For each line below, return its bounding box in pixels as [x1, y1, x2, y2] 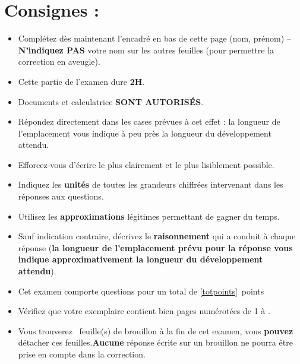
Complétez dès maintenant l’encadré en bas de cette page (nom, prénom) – [18, 32, 291, 45]
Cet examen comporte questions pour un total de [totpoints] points [18, 284, 264, 297]
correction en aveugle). [18, 55, 100, 68]
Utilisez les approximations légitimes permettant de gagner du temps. [18, 210, 280, 222]
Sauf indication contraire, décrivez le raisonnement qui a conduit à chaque [18, 230, 296, 242]
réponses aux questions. [18, 190, 104, 202]
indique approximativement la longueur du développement [18, 253, 263, 265]
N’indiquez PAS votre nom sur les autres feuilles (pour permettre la [18, 43, 274, 56]
